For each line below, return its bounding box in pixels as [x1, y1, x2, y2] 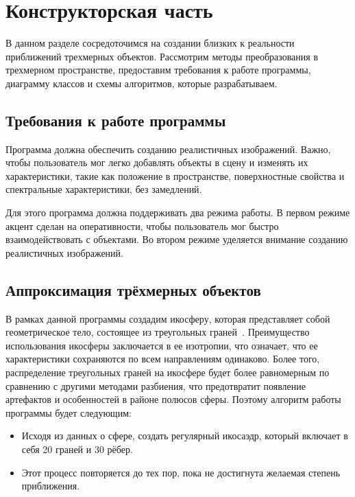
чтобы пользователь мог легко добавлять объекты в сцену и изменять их [5, 155, 308, 170]
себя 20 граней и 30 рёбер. [21, 442, 133, 456]
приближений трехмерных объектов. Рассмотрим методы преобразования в [5, 49, 318, 63]
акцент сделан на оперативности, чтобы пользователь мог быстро [5, 218, 279, 233]
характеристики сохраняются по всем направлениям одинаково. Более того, [5, 351, 320, 366]
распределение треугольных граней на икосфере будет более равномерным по [5, 365, 330, 380]
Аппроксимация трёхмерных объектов [5, 279, 261, 300]
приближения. [21, 478, 80, 493]
